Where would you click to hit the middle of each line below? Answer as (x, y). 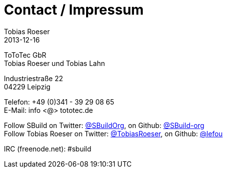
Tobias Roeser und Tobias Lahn (55, 63)
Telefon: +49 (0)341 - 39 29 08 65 (59, 102)
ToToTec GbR (25, 55)
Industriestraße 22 (34, 78)
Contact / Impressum (74, 10)
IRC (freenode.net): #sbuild (48, 149)
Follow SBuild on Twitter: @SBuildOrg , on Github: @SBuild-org (104, 125)
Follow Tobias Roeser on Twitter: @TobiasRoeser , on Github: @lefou (113, 133)
